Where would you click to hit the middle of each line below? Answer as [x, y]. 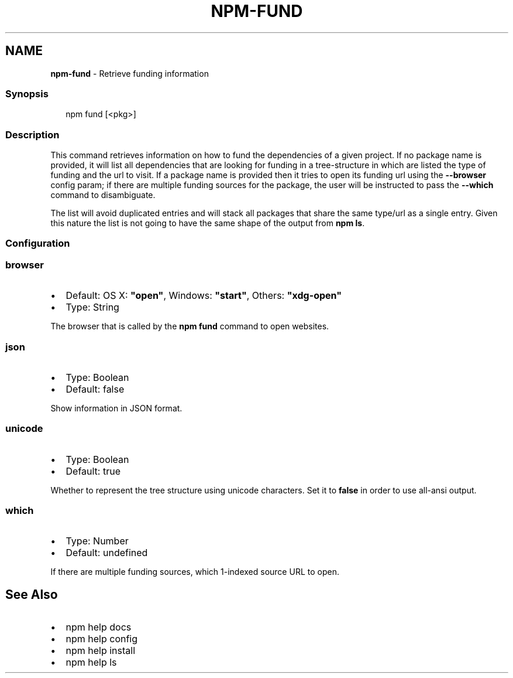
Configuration [38, 243]
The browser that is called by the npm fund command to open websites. [190, 326]
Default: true [93, 471]
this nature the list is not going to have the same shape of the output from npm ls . [208, 223]
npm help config [102, 639]
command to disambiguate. [103, 195]
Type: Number [97, 541]
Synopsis [27, 93]
